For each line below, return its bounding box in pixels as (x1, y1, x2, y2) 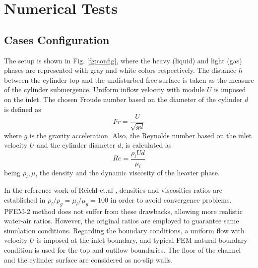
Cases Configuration (4, 32, 110, 47)
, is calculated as (121, 140, 172, 150)
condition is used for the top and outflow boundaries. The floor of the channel (4, 244, 241, 255)
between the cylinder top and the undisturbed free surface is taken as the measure (4, 74, 254, 85)
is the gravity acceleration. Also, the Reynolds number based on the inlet (29, 130, 252, 140)
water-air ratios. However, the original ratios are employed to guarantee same (4, 215, 239, 226)
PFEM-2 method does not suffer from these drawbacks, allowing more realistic (4, 206, 243, 216)
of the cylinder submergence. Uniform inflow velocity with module (4, 84, 205, 95)
